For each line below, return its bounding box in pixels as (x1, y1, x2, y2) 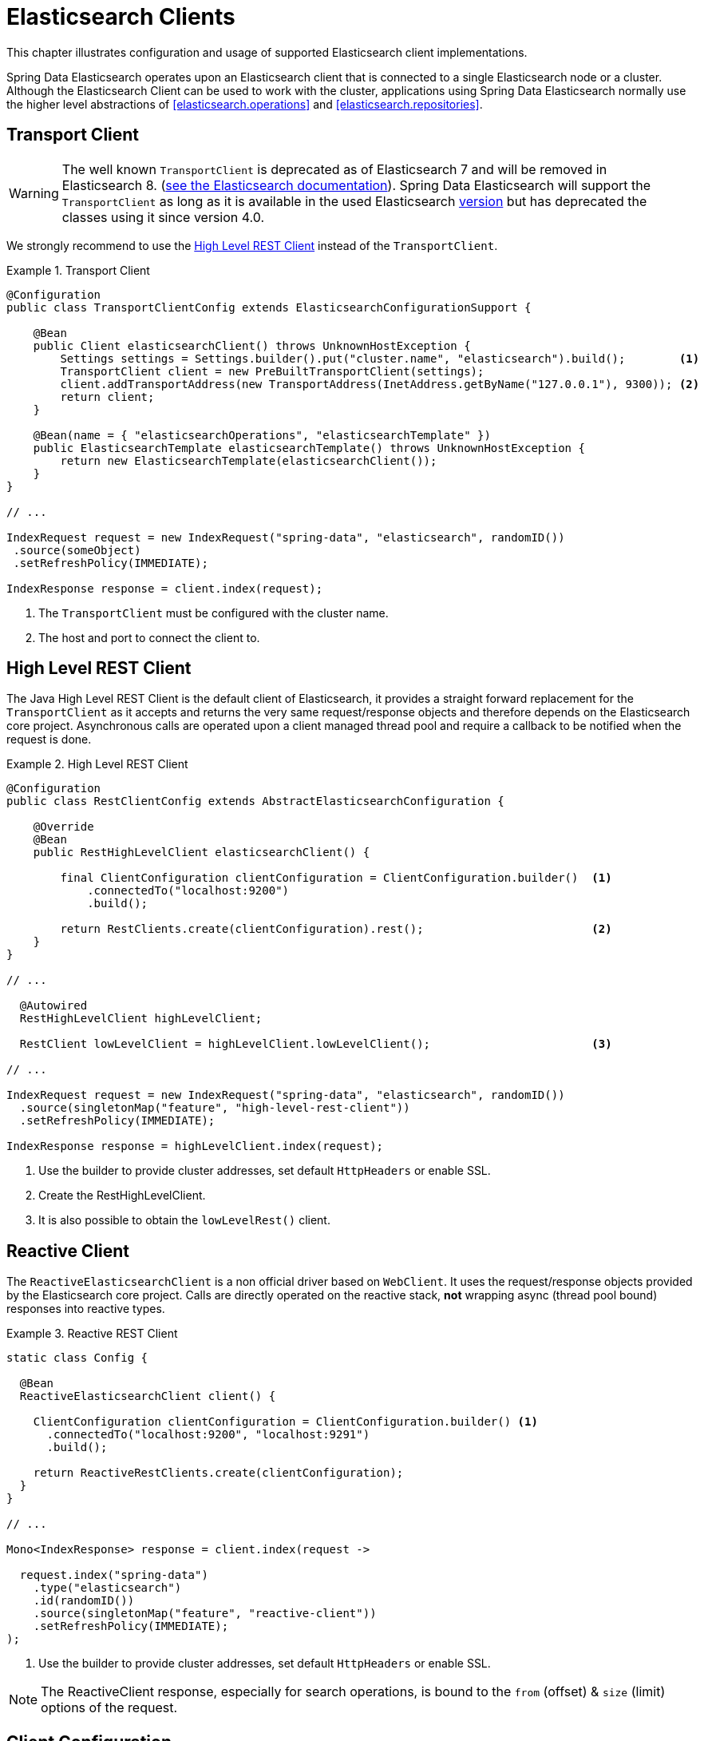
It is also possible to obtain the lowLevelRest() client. (38, 1213, 330, 1227)
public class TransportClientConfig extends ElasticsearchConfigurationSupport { (6, 300, 532, 314)
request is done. (6, 732, 92, 747)
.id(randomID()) (33, 1594, 135, 1608)
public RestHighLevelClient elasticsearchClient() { (33, 846, 370, 859)
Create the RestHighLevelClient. (38, 1188, 206, 1203)
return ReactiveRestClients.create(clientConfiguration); (33, 1466, 404, 1480)
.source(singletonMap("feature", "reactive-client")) (33, 1607, 377, 1620)
